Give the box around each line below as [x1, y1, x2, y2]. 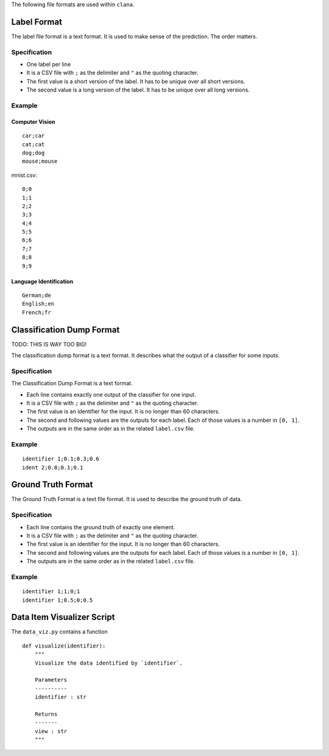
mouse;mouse [22, 158, 58, 165]
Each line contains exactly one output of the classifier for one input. [26, 391, 196, 398]
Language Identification [11, 277, 73, 285]
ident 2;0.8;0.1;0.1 [22, 464, 83, 471]
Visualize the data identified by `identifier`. [34, 659, 183, 666]
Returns [34, 710, 58, 718]
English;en [22, 301, 55, 307]
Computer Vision [11, 118, 55, 125]
